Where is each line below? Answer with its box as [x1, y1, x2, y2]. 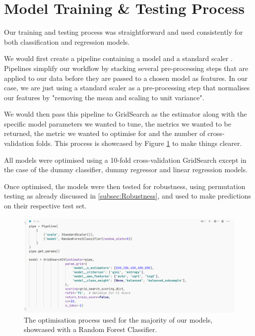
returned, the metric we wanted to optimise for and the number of [4, 128, 205, 138]
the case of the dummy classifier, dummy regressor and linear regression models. [4, 164, 248, 175]
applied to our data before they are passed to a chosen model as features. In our [4, 72, 248, 83]
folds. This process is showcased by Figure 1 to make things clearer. [36, 138, 242, 148]
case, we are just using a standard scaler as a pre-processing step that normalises [4, 82, 250, 93]
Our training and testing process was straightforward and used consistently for [4, 27, 243, 37]
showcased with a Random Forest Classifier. [24, 324, 157, 335]
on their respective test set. [4, 201, 87, 211]
